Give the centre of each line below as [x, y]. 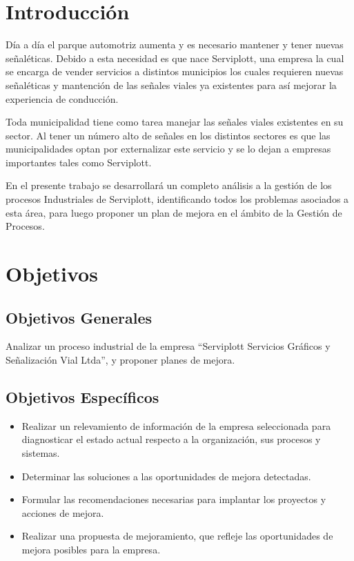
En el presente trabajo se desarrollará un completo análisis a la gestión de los [169, 185]
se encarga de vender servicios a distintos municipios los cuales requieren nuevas [175, 71]
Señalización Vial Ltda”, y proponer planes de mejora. [120, 360]
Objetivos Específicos [82, 397]
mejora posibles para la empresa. [91, 549]
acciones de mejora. [63, 512]
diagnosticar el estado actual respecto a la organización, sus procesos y [171, 439]
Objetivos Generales [79, 317]
